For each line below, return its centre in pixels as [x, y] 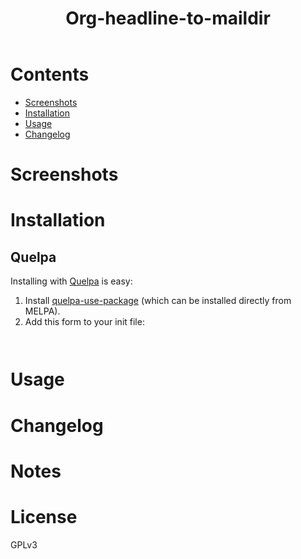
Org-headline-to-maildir [168, 18]
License [44, 516]
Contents [50, 74]
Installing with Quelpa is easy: [71, 281]
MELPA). [42, 311]
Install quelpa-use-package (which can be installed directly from [158, 301]
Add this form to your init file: [84, 322]
